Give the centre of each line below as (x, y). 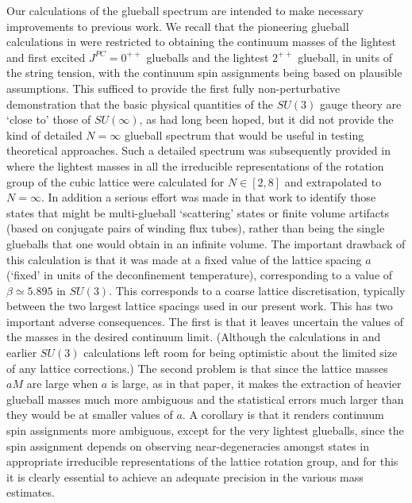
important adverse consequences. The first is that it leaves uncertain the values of (205, 321)
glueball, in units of (345, 57)
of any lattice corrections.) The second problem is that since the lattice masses (197, 368)
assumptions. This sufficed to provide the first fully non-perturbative (173, 88)
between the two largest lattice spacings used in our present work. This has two (200, 306)
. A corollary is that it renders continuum (283, 415)
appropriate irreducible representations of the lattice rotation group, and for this (202, 461)
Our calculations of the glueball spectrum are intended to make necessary (185, 10)
